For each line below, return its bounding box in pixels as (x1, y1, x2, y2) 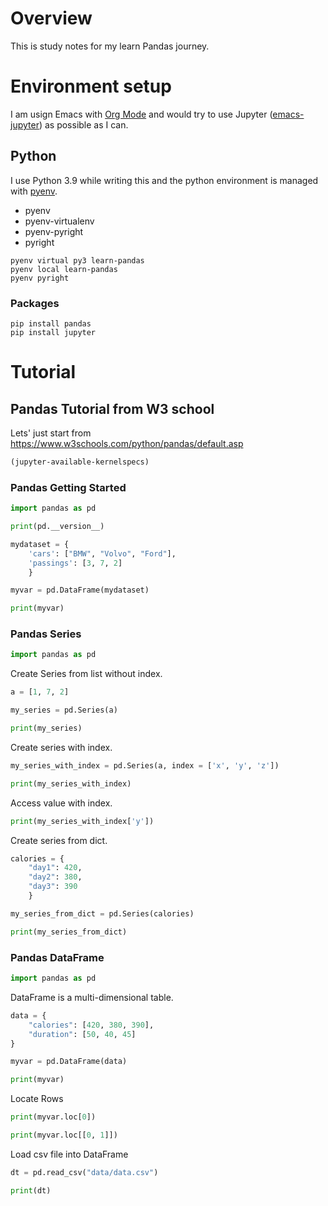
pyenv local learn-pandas (10, 264, 118, 274)
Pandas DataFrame (10, 950, 105, 964)
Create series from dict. (10, 834, 108, 846)
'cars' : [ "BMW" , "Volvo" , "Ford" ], (28, 548, 177, 559)
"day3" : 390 (28, 882, 78, 892)
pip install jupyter (10, 327, 97, 337)
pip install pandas (10, 318, 92, 329)
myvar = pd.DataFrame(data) (10, 1057, 128, 1067)
